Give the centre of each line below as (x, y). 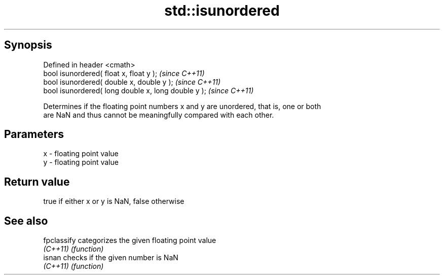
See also (26, 221)
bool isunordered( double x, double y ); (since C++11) (132, 82)
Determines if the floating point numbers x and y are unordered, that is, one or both (182, 106)
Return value (37, 182)
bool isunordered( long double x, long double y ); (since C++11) (149, 90)
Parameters (34, 134)
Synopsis (28, 45)
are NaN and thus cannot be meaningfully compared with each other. (159, 115)
